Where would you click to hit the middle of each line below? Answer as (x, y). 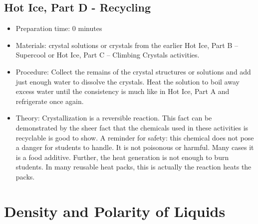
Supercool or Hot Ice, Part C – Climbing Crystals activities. (108, 55)
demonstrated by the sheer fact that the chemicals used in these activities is (132, 127)
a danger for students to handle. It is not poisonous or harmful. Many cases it (135, 147)
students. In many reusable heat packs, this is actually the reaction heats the (133, 167)
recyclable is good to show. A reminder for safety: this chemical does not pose (135, 137)
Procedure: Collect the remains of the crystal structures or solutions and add (133, 71)
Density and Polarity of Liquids (115, 211)
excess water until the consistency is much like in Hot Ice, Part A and (123, 91)
